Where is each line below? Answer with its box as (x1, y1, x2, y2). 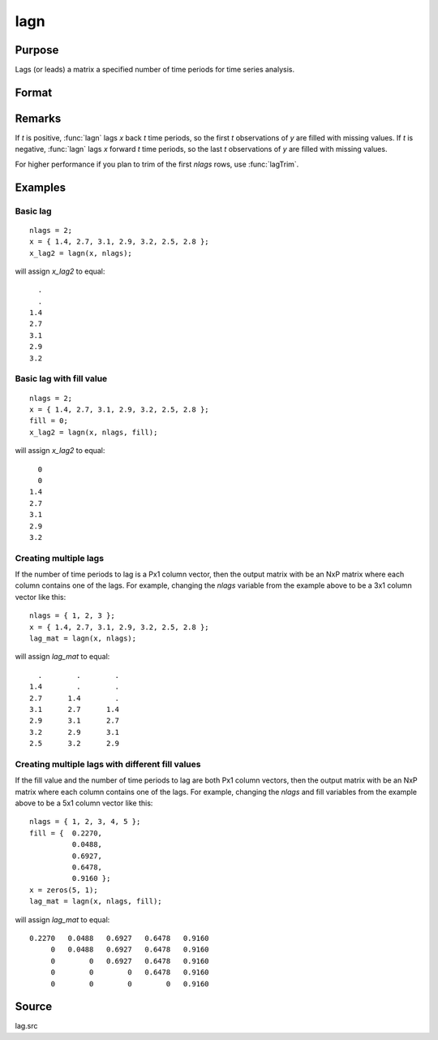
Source (15, 999, 53, 1014)
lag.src (15, 1021, 38, 1031)
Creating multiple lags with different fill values (15, 758, 201, 770)
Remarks (15, 111, 62, 125)
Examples (15, 180, 67, 194)
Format (15, 85, 53, 99)
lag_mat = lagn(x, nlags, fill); (29, 897, 162, 906)
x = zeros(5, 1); (29, 885, 98, 895)
